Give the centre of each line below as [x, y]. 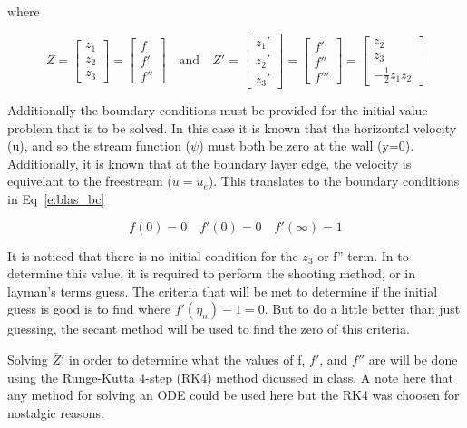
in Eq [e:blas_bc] [56, 199]
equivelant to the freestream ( [90, 181]
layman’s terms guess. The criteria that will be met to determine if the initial [223, 291]
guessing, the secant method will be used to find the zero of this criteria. [209, 329]
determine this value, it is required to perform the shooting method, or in [212, 273]
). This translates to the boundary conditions [334, 181]
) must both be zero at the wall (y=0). [306, 146]
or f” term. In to [363, 255]
